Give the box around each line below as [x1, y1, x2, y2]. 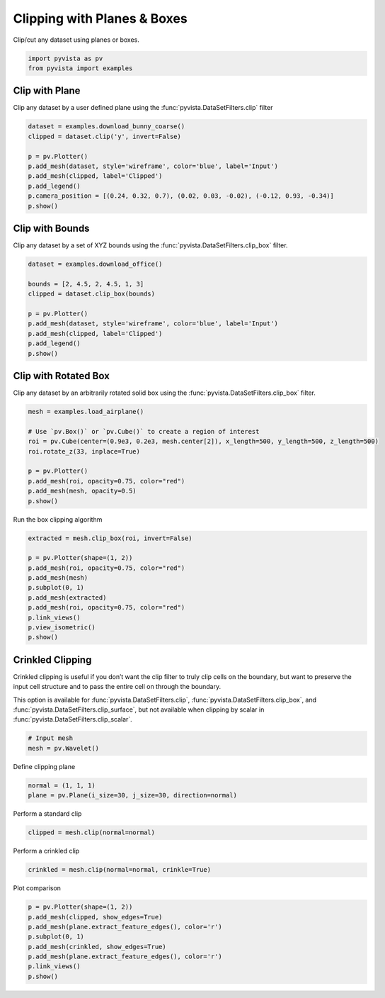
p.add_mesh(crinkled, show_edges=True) [28, 943, 166, 951]
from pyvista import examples [28, 64, 133, 72]
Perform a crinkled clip [13, 847, 80, 856]
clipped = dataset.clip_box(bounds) [28, 290, 156, 298]
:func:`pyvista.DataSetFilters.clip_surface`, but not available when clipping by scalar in [13, 705, 265, 714]
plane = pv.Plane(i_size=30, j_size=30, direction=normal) [28, 791, 237, 800]
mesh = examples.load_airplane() [28, 408, 144, 416]
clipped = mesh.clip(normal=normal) [28, 829, 156, 836]
